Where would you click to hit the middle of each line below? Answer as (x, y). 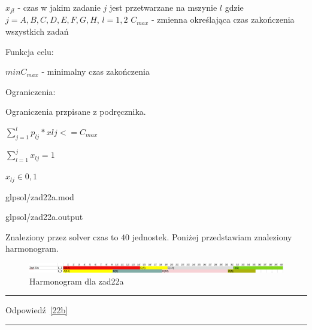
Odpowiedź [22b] (37, 310)
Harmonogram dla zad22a (77, 281)
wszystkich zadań (37, 31)
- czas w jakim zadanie (59, 7)
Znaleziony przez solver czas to (62, 236)
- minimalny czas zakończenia (96, 71)
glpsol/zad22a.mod (40, 196)
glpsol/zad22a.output (44, 217)
